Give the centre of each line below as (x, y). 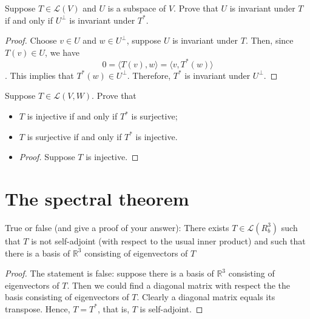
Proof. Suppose (47, 157)
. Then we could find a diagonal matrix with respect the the (179, 285)
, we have (62, 52)
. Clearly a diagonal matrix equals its (206, 297)
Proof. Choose (31, 40)
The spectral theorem (97, 199)
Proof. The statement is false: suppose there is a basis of (110, 273)
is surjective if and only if (74, 136)
